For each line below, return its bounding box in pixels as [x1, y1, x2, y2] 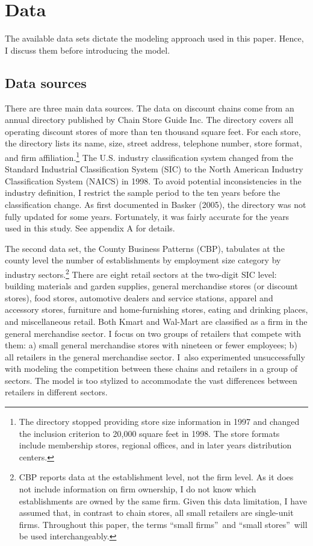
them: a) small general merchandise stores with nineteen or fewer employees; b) [5, 339, 297, 351]
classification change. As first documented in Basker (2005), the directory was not [5, 198, 306, 210]
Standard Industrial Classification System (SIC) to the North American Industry [5, 163, 303, 175]
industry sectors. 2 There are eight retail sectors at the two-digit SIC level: [5, 266, 277, 280]
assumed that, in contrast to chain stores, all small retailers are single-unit [19, 506, 294, 519]
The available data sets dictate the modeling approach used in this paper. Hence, [5, 32, 304, 45]
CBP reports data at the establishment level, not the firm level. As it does [19, 471, 294, 483]
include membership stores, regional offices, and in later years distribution [19, 439, 292, 451]
